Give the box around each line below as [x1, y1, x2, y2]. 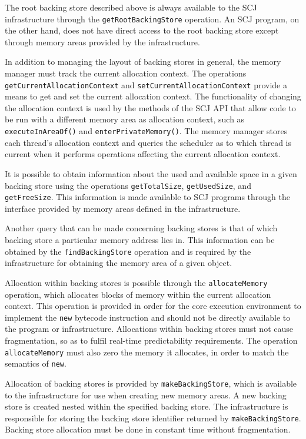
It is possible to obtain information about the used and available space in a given [5, 167, 297, 179]
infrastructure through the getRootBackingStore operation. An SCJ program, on [5, 12, 300, 25]
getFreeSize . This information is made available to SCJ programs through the [5, 191, 290, 203]
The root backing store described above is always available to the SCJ [5, 1, 257, 13]
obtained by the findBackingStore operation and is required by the [5, 245, 251, 257]
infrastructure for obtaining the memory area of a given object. [5, 257, 232, 269]
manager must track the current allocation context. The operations [5, 67, 247, 79]
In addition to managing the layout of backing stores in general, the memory [5, 55, 281, 68]
